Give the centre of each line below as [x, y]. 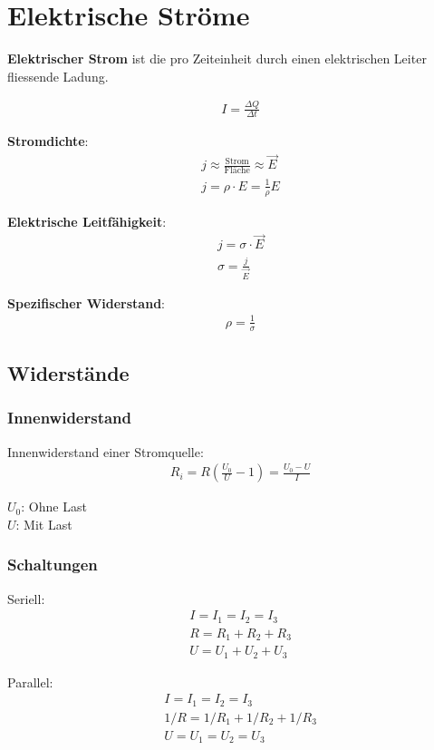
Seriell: [26, 598]
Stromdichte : [48, 141]
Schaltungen [53, 565]
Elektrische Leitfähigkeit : [87, 221]
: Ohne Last [54, 506]
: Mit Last [44, 524]
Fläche [237, 171]
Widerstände [68, 372]
